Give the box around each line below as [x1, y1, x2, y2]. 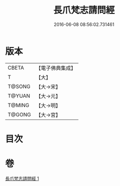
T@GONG [7, 111, 31, 118]
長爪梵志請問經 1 [5, 175, 39, 181]
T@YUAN [7, 92, 30, 99]
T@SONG [7, 83, 31, 90]
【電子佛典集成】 [35, 64, 76, 71]
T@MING [7, 101, 29, 108]
